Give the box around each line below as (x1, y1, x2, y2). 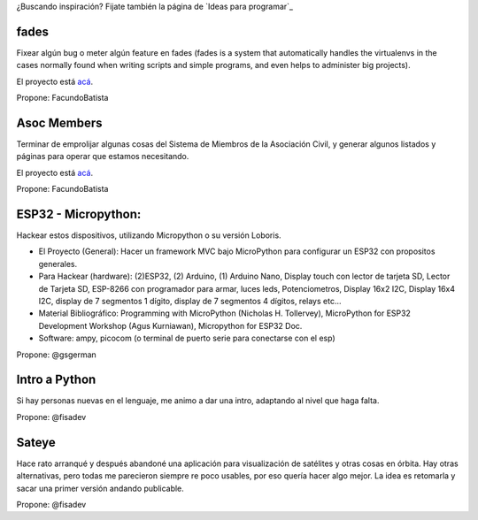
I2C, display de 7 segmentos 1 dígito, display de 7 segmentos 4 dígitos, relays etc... (38, 296, 342, 307)
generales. (38, 258, 78, 269)
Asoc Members (16, 115, 103, 130)
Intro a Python (16, 372, 96, 387)
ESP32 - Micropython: (16, 206, 142, 221)
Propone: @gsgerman (16, 349, 96, 360)
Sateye (16, 434, 57, 450)
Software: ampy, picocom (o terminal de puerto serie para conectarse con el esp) (38, 333, 335, 344)
